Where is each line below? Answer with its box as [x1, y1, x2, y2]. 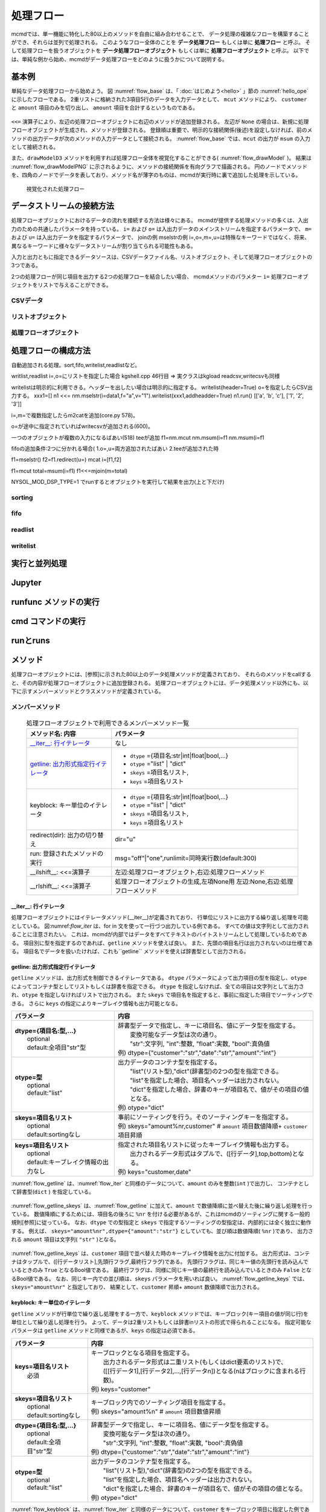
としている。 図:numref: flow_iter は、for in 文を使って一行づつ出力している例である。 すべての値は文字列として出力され [11, 922, 309, 930]
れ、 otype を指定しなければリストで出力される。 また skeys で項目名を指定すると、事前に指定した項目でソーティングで [11, 991, 313, 999]
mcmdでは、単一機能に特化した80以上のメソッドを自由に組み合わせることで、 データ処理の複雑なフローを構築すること [11, 30, 310, 37]
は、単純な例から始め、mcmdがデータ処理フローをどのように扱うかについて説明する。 [11, 55, 228, 63]
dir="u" [115, 835, 136, 844]
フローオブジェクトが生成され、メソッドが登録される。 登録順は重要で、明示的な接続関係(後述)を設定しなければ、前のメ [11, 126, 313, 134]
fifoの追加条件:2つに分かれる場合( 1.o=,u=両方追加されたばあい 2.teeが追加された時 [11, 445, 219, 452]
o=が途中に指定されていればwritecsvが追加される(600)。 [11, 423, 153, 430]
